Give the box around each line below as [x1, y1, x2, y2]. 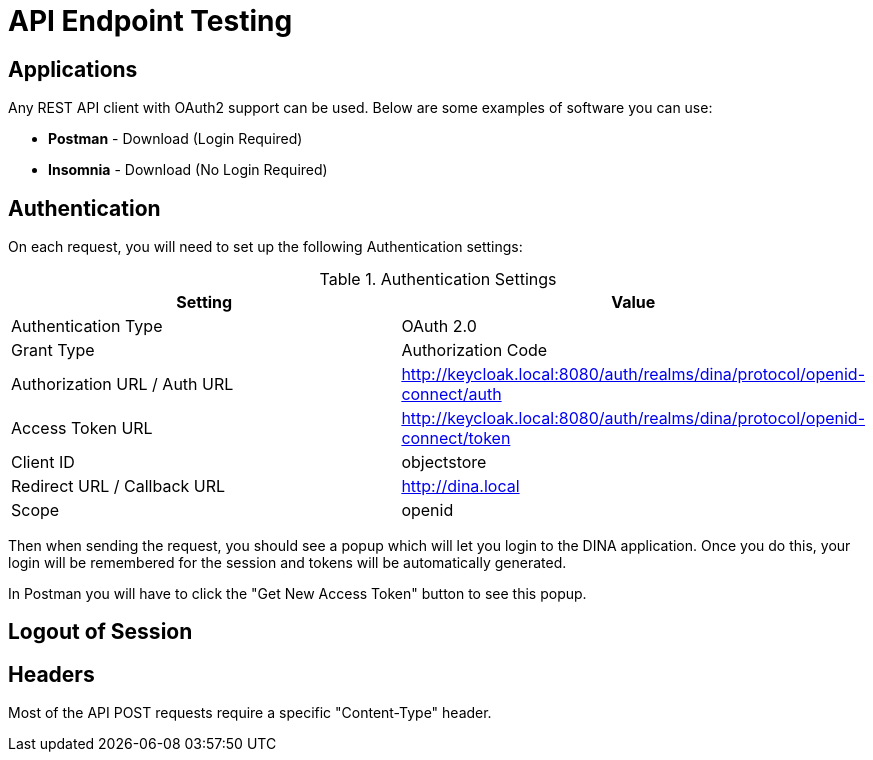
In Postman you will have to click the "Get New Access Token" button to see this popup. [8, 585, 587, 603]
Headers [8, 661, 95, 687]
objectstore [401, 452, 487, 473]
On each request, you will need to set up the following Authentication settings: [8, 238, 523, 256]
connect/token [401, 428, 511, 449]
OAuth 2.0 [401, 316, 477, 337]
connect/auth [401, 384, 502, 405]
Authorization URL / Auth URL [11, 374, 234, 395]
